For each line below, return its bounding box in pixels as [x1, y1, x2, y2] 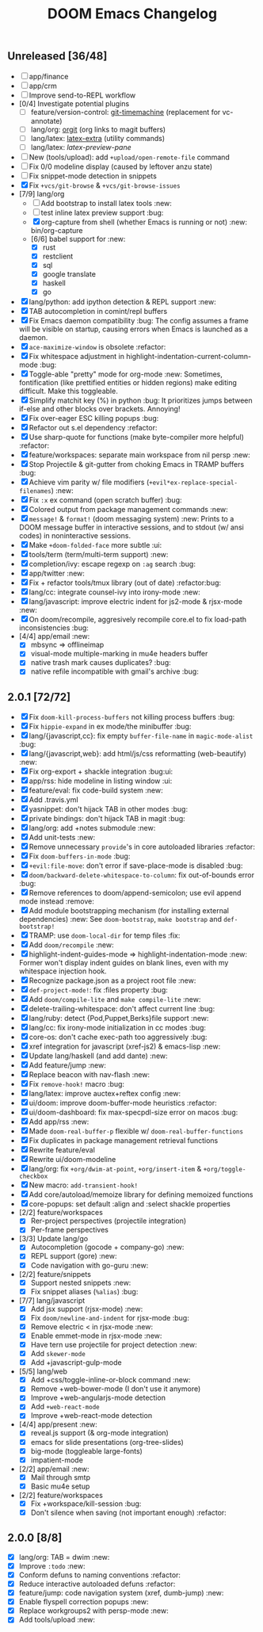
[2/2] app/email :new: [18, 1464, 90, 1473]
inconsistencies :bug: [18, 623, 89, 633]
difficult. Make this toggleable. [18, 386, 118, 396]
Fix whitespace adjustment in [29, 352, 124, 361]
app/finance [29, 71, 69, 81]
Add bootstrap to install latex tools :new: [40, 198, 172, 208]
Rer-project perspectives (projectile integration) [30, 1216, 187, 1225]
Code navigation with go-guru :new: [30, 1260, 149, 1270]
